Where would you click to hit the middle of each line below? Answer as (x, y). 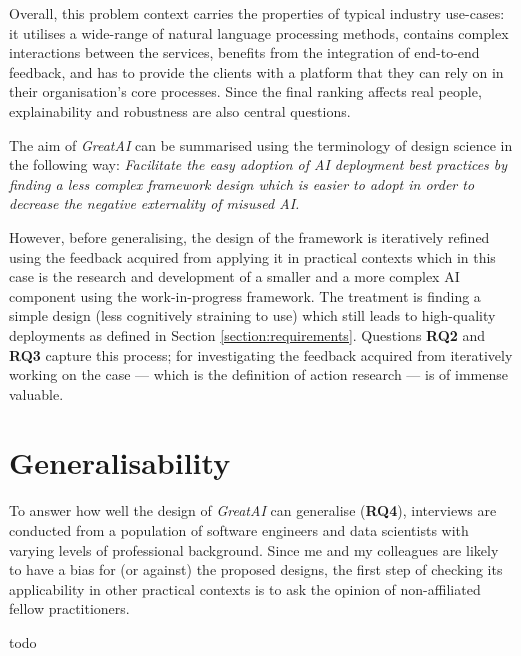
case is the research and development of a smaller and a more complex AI (234, 276)
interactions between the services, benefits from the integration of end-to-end (244, 52)
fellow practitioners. (69, 608)
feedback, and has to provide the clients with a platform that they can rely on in (256, 71)
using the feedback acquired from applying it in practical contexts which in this (252, 256)
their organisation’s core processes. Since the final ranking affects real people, (245, 91)
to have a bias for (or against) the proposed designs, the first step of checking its (256, 569)
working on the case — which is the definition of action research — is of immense (258, 374)
